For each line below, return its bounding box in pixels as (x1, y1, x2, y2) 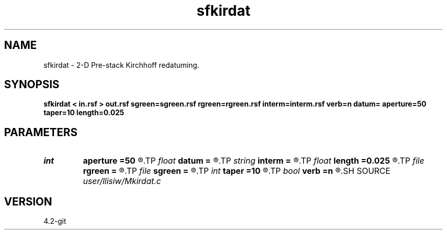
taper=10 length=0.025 (43, 108, 125, 117)
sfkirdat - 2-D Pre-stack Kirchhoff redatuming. (43, 60, 200, 69)
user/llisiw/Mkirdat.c (83, 176, 161, 187)
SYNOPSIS (4, 78, 60, 91)
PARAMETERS (4, 125, 78, 139)
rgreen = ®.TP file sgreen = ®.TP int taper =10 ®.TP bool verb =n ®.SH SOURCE (83, 166, 390, 176)
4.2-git (43, 217, 66, 226)
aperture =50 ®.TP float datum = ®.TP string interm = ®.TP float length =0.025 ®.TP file (83, 155, 425, 166)
